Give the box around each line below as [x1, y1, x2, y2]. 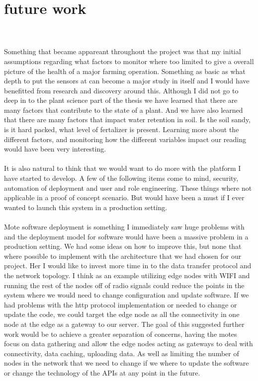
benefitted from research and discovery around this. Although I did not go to [4, 85, 239, 95]
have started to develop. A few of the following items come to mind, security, [4, 173, 239, 183]
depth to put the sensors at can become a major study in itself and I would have [4, 76, 250, 86]
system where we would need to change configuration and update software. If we [4, 290, 249, 300]
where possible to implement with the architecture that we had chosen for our [4, 250, 242, 261]
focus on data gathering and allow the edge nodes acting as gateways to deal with [4, 338, 253, 349]
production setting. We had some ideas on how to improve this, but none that [4, 241, 242, 251]
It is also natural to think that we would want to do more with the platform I [4, 163, 241, 173]
